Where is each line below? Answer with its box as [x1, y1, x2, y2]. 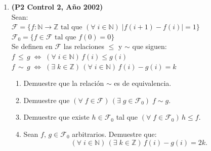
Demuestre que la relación [23, 78, 104, 88]
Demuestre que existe [23, 112, 90, 122]
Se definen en [11, 41, 53, 52]
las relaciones [63, 41, 104, 52]
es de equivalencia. [114, 78, 172, 88]
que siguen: [132, 41, 167, 52]
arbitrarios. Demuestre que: [72, 128, 157, 139]
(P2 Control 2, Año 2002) [11, 2, 103, 12]
